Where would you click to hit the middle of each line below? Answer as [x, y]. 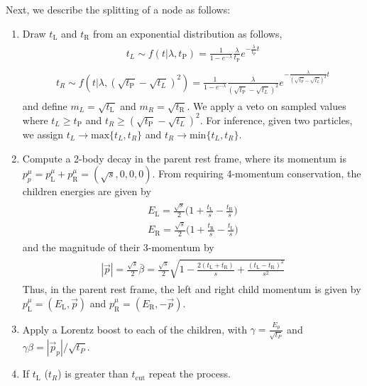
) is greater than [93, 374]
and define [45, 105]
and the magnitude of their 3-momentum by [118, 247]
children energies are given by [87, 191]
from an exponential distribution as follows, [187, 33]
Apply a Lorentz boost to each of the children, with [135, 329]
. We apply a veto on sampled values [267, 105]
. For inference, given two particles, [276, 120]
